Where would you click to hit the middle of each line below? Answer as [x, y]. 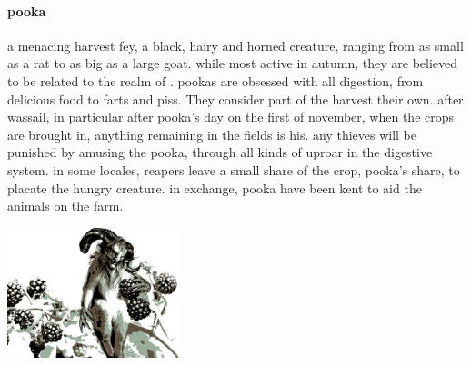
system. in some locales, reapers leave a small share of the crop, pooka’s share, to [234, 169]
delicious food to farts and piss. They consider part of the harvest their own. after [235, 99]
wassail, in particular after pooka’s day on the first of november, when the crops [231, 117]
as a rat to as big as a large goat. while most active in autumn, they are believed [233, 63]
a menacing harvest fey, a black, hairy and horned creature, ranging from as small [235, 45]
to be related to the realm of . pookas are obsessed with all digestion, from [215, 80]
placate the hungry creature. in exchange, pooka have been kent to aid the [215, 187]
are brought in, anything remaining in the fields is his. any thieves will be [212, 134]
